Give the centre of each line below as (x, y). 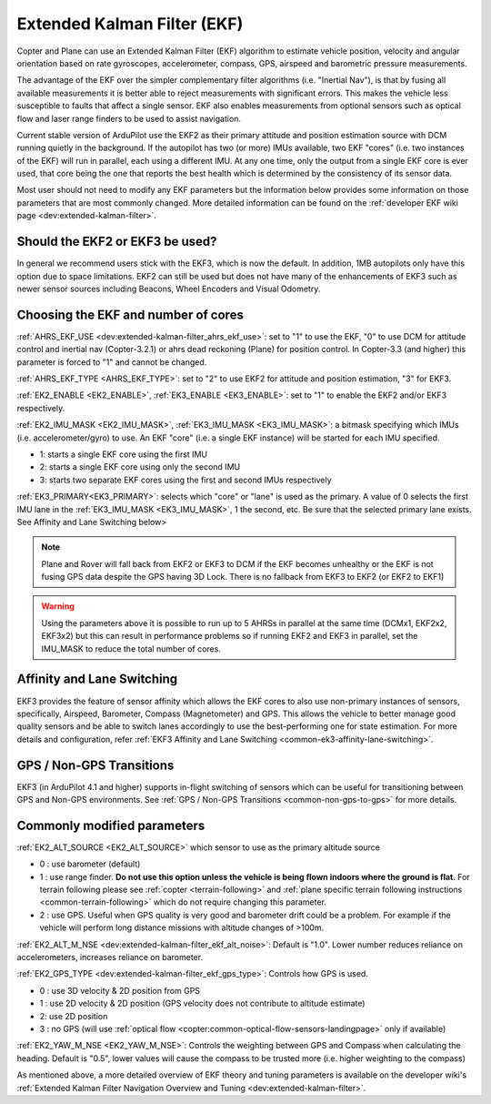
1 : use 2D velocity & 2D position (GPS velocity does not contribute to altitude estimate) (202, 1003)
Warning (58, 606)
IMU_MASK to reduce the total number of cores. (131, 648)
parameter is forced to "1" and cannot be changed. (112, 362)
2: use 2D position (74, 1016)
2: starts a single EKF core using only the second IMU (140, 467)
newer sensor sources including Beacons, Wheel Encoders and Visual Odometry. (169, 289)
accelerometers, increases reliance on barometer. (110, 957)
